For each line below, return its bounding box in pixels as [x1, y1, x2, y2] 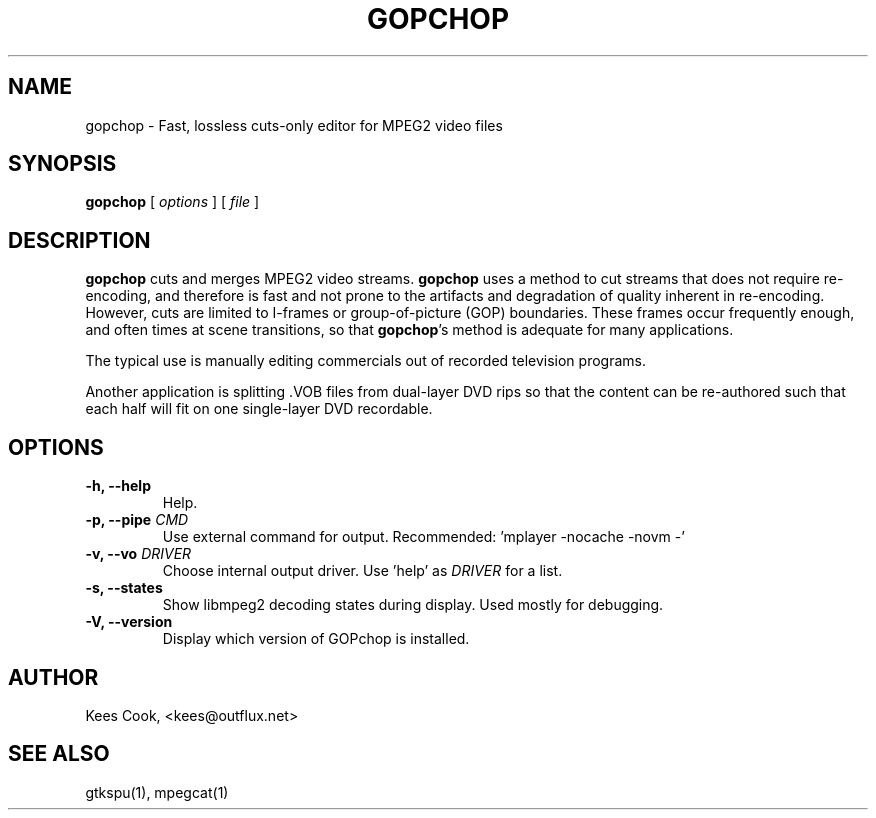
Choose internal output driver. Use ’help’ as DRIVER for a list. [162, 562, 563, 580]
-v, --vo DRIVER [85, 545, 192, 563]
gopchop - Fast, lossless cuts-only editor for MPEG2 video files [85, 116, 503, 134]
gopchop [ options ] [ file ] [85, 193, 260, 211]
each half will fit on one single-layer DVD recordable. [85, 400, 433, 418]
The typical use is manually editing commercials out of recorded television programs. [85, 352, 646, 370]
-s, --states [85, 579, 163, 597]
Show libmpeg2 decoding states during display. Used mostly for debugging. [162, 596, 664, 614]
